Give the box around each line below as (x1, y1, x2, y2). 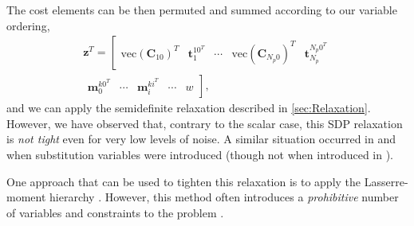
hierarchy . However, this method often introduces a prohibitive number (49, 189, 399, 205)
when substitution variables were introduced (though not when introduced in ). (6, 146, 394, 163)
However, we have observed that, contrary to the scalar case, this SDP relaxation (6, 115, 403, 131)
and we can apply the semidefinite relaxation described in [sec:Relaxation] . (6, 99, 371, 116)
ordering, (6, 17, 50, 33)
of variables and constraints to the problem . (6, 204, 224, 220)
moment (6, 189, 46, 205)
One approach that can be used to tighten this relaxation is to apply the (6, 173, 361, 189)
